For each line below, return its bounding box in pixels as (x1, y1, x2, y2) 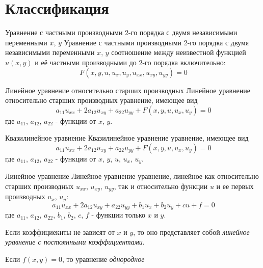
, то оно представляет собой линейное (133, 226, 250, 237)
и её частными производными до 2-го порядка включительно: (35, 57, 226, 67)
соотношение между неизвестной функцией (111, 47, 246, 58)
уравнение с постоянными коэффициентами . (5, 236, 145, 247)
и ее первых (216, 180, 254, 191)
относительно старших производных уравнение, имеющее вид (5, 95, 198, 105)
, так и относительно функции (114, 180, 208, 191)
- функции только (91, 209, 146, 220)
